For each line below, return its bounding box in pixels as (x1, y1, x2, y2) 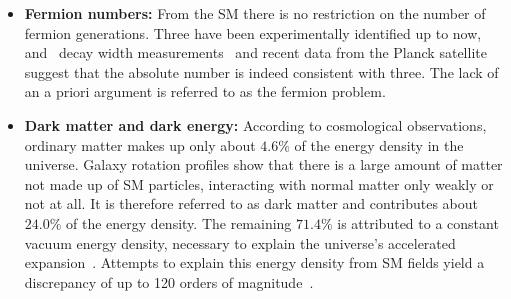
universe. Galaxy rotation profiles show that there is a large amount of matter (24, 154, 503, 175)
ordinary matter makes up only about (24, 134, 256, 155)
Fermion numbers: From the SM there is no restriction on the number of (24, 3, 486, 23)
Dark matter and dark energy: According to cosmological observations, (24, 114, 487, 135)
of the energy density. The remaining (66, 212, 292, 233)
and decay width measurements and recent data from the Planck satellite (24, 42, 487, 63)
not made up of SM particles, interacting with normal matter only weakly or (24, 173, 494, 194)
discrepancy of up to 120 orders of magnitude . (24, 271, 314, 292)
